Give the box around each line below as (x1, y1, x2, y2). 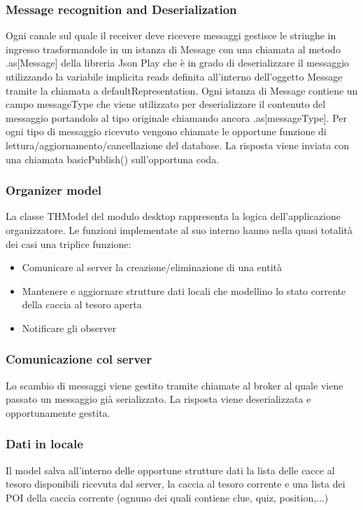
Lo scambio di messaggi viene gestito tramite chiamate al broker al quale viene (6, 378, 343, 392)
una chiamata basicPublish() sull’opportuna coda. (6, 151, 220, 166)
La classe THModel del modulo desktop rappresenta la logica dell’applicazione (6, 209, 341, 223)
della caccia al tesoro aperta (22, 297, 142, 312)
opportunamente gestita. (6, 405, 111, 420)
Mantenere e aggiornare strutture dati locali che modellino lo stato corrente (22, 283, 346, 298)
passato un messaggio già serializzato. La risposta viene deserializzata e (6, 392, 311, 406)
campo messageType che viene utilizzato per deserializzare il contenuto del (6, 97, 326, 111)
